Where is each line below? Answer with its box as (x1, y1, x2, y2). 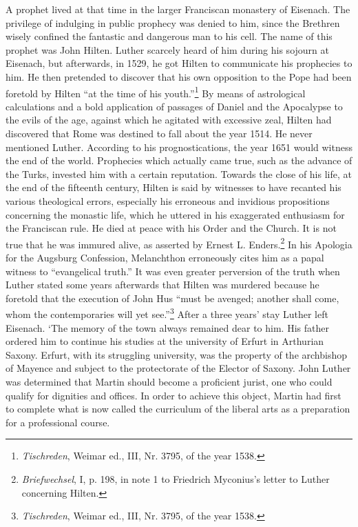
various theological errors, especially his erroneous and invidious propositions (6, 193, 330, 208)
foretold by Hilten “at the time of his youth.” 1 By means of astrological (6, 83, 306, 100)
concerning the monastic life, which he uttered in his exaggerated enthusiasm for (6, 207, 345, 221)
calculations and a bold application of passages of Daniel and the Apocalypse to (6, 99, 343, 113)
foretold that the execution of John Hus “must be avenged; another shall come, (6, 290, 339, 305)
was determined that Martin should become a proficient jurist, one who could (6, 375, 333, 388)
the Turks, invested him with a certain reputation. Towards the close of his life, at (6, 166, 352, 181)
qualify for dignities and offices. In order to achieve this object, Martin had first (6, 388, 341, 402)
